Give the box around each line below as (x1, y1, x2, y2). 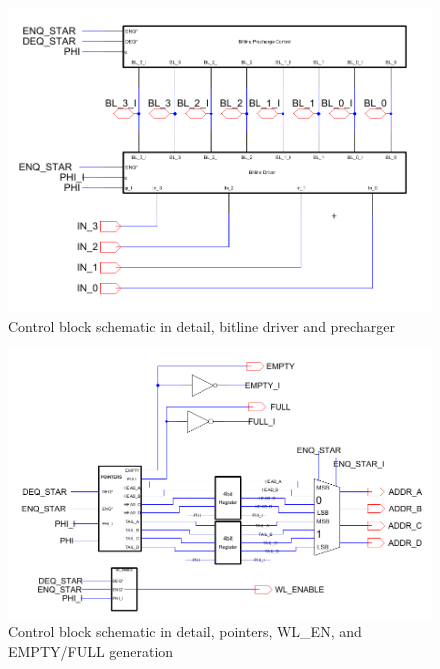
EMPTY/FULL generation (8, 640, 174, 661)
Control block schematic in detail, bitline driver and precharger (8, 315, 395, 336)
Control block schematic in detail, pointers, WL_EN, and (8, 621, 362, 642)
